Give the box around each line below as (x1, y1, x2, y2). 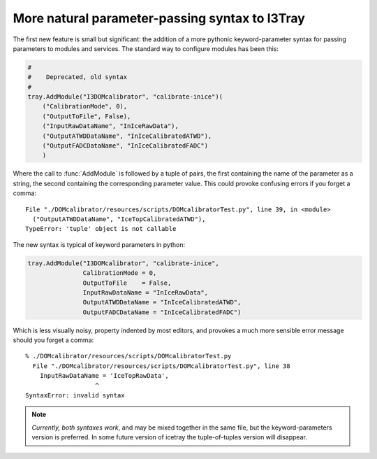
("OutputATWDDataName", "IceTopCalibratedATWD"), (32, 215, 206, 223)
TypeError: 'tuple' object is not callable (25, 225, 177, 233)
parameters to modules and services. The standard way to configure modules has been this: (13, 44, 279, 52)
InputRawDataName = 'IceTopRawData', (39, 372, 169, 380)
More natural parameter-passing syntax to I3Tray (13, 10, 305, 26)
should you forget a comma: (13, 336, 94, 344)
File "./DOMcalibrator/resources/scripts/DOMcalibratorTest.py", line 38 (32, 362, 290, 370)
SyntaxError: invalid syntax (25, 392, 125, 400)
